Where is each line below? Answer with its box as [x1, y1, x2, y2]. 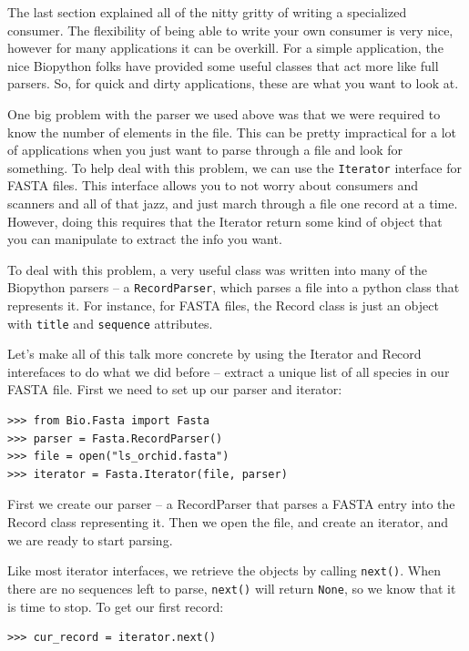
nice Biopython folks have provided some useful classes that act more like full [7, 56, 439, 75]
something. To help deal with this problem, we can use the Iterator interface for [7, 158, 462, 177]
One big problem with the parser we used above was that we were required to [7, 104, 441, 123]
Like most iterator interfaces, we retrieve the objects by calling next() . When [7, 561, 441, 580]
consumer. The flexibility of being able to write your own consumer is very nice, [7, 20, 454, 39]
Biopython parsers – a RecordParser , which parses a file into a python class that [7, 278, 460, 297]
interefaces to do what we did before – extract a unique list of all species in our [7, 361, 450, 381]
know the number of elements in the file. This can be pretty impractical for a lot [7, 122, 457, 141]
